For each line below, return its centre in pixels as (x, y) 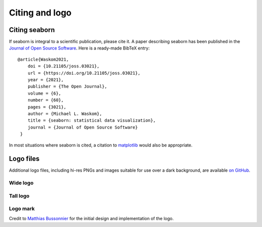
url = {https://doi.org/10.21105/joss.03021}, (84, 73)
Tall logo (19, 195)
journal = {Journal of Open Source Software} (83, 127)
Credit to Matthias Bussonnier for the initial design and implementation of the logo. (91, 218)
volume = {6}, (44, 93)
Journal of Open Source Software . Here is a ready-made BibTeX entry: (79, 48)
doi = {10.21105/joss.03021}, (63, 66)
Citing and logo (40, 13)
